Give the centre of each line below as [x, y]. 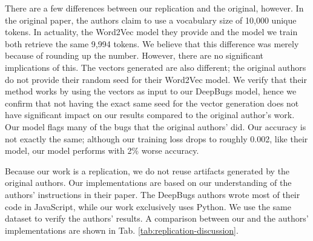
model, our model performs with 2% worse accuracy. [102, 150]
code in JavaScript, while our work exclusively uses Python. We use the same [148, 206]
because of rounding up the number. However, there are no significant [134, 55]
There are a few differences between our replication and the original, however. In [154, 8]
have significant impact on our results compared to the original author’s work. [150, 115]
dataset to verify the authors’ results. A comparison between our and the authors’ [157, 218]
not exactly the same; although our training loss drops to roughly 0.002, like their [156, 138]
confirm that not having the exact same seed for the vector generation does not [152, 103]
